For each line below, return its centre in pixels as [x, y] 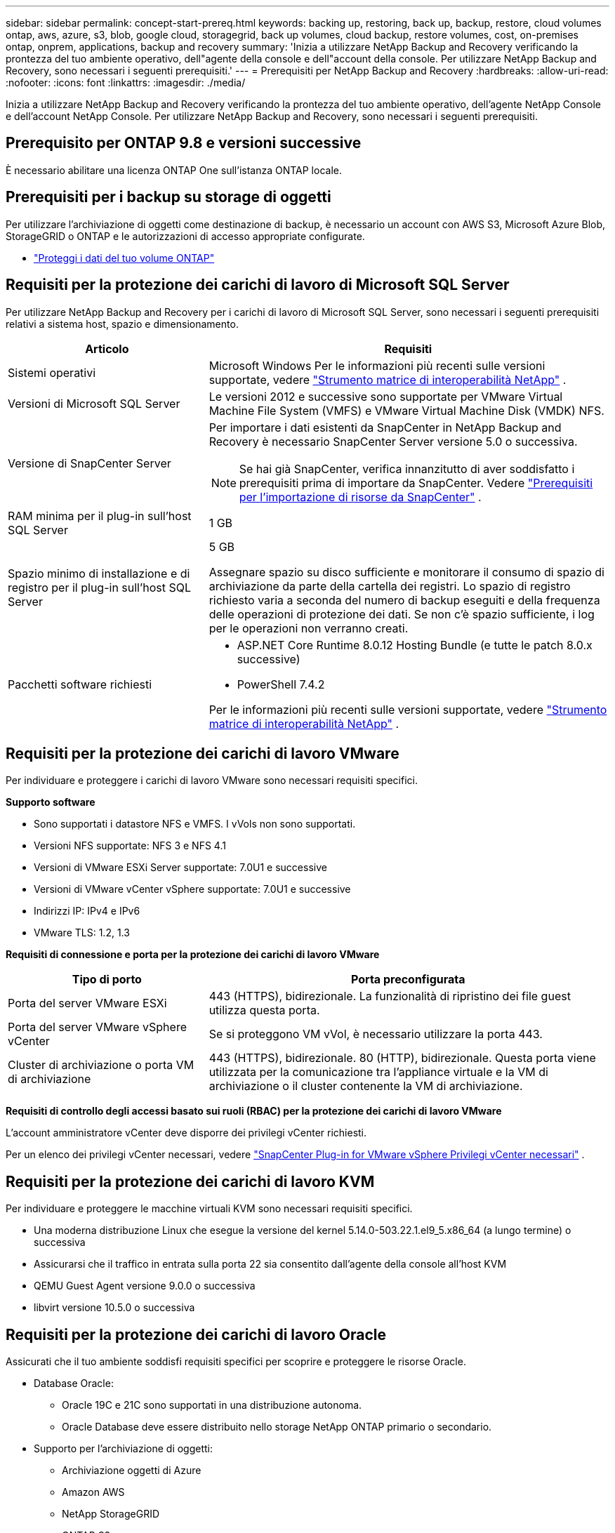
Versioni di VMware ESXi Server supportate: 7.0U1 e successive [180, 868]
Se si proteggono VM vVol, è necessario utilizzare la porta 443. [376, 1034]
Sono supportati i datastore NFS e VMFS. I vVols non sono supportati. [195, 824]
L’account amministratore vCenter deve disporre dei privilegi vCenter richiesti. [186, 1133]
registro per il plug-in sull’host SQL [99, 587]
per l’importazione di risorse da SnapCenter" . [360, 497]
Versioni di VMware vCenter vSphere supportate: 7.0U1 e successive [192, 889]
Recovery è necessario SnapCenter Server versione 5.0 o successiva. [393, 441]
